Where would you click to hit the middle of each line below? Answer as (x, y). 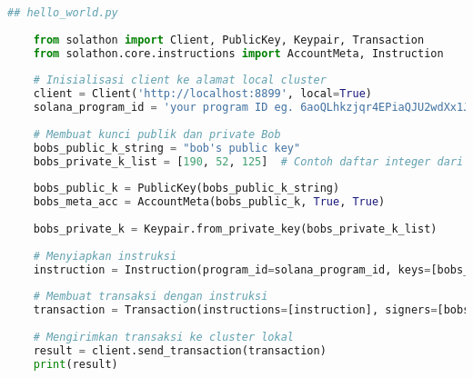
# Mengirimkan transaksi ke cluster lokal (163, 337)
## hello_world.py (63, 13)
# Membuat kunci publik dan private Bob (157, 134)
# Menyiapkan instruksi (105, 256)
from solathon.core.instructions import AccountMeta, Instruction (238, 53)
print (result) (75, 364)
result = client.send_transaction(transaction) (180, 350)
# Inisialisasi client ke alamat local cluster (180, 80)
